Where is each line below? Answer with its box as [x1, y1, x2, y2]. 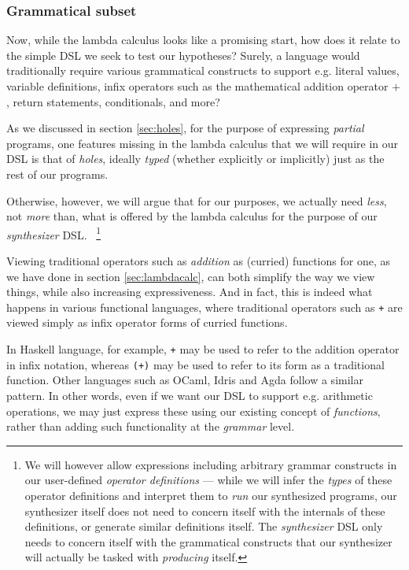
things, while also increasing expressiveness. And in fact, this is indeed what [6, 283, 373, 300]
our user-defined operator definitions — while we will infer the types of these [24, 472, 392, 488]
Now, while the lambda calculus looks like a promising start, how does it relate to [6, 31, 400, 48]
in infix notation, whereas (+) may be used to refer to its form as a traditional [6, 356, 385, 372]
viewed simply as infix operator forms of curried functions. [6, 314, 288, 331]
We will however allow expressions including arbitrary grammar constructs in [24, 456, 397, 472]
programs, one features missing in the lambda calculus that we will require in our [6, 135, 399, 151]
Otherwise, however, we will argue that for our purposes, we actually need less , [6, 192, 387, 209]
